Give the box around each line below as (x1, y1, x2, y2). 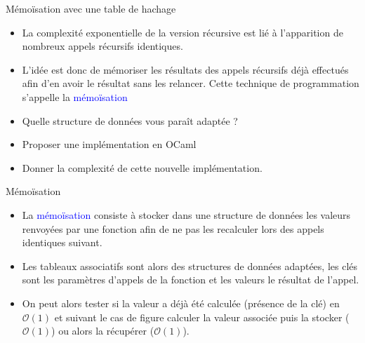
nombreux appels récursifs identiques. (22, 39, 183, 53)
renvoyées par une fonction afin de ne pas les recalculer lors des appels (22, 221, 324, 236)
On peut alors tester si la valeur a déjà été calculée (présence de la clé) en (22, 295, 340, 310)
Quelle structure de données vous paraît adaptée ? (22, 113, 238, 128)
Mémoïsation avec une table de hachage (6, 1, 176, 15)
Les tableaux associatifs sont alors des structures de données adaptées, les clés (22, 258, 358, 273)
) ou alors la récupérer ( (51, 323, 154, 338)
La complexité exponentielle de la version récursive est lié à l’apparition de (22, 25, 343, 39)
